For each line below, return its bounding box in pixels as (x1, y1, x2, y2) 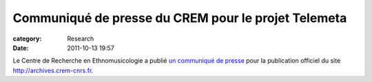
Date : (12, 43, 29, 52)
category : (12, 34, 42, 43)
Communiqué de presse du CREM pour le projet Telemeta (12, 10, 347, 25)
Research (67, 34, 94, 43)
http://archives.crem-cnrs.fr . (12, 66, 94, 74)
